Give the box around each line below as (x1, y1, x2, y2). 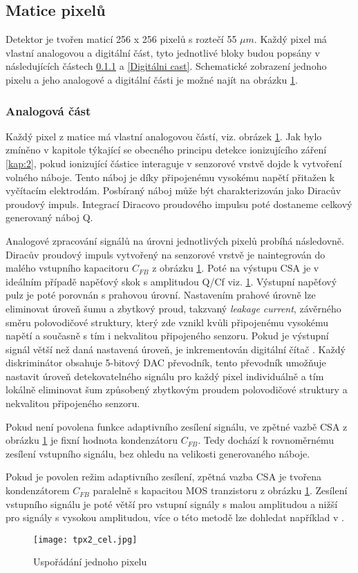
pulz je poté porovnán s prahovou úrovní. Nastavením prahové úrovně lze (6, 288, 316, 302)
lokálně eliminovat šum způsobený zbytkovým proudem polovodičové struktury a (6, 382, 348, 397)
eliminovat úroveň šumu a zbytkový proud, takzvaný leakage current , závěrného (6, 301, 341, 315)
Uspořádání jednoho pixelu (33, 554, 147, 569)
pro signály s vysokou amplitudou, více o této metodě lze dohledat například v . (6, 510, 344, 525)
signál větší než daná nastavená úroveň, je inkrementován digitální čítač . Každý (6, 341, 346, 356)
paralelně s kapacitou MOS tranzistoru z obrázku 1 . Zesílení (93, 483, 348, 498)
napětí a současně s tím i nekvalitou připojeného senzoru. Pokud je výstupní (6, 328, 329, 343)
